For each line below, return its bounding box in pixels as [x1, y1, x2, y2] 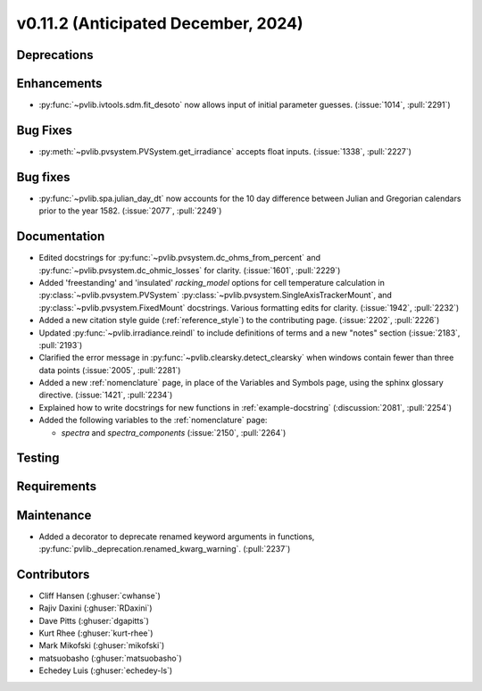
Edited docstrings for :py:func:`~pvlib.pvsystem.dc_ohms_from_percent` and [38, 253, 321, 263]
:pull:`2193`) [38, 339, 83, 350]
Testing [16, 451, 60, 466]
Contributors [16, 567, 90, 582]
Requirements [16, 479, 97, 495]
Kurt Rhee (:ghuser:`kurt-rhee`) [38, 628, 154, 638]
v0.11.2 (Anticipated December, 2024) [16, 13, 303, 33]
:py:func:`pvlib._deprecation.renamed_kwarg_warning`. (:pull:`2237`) [38, 543, 291, 554]
